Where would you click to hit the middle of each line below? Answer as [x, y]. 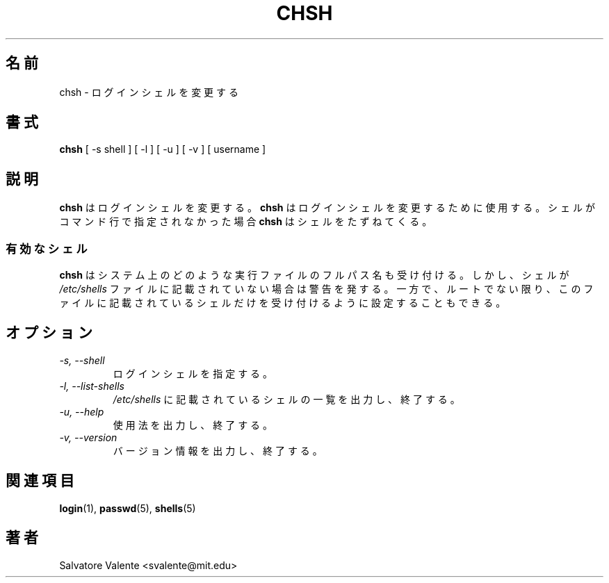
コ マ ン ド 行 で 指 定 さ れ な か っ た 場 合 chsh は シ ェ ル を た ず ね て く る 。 [246, 222]
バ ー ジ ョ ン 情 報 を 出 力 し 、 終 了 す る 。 [218, 450]
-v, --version [88, 437]
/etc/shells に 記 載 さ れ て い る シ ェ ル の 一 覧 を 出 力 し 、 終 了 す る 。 [286, 399]
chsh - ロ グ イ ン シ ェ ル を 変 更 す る [149, 92]
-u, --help [82, 411]
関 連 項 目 [40, 481]
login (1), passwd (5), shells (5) [128, 508]
